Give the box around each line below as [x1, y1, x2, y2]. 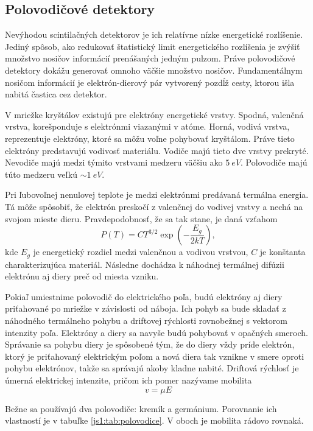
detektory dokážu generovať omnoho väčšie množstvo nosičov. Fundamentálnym [5, 63, 303, 76]
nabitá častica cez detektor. [5, 88, 107, 100]
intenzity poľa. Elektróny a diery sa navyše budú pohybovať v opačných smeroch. [5, 326, 308, 338]
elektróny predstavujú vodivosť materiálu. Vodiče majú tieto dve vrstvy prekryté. [5, 144, 309, 156]
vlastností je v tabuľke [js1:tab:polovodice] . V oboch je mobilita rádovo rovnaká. [5, 414, 304, 427]
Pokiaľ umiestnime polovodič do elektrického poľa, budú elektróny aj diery [5, 290, 283, 303]
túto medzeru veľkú [5, 167, 78, 180]
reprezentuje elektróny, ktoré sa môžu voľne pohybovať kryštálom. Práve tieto [5, 131, 295, 144]
